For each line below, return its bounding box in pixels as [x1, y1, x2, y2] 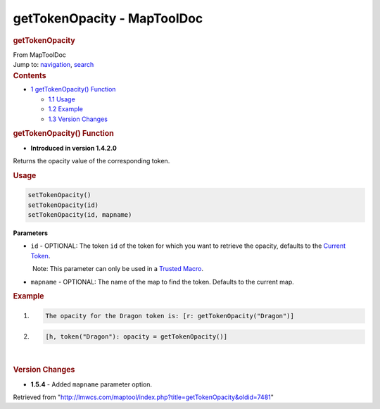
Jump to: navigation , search [13, 61, 94, 69]
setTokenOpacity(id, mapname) [27, 211, 132, 219]
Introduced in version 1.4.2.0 [30, 144, 118, 152]
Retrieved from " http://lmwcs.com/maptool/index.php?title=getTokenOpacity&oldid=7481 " [13, 393, 274, 401]
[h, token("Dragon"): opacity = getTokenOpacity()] [45, 333, 228, 341]
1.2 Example [48, 105, 84, 113]
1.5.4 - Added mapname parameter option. [30, 380, 153, 389]
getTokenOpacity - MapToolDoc [13, 11, 203, 26]
